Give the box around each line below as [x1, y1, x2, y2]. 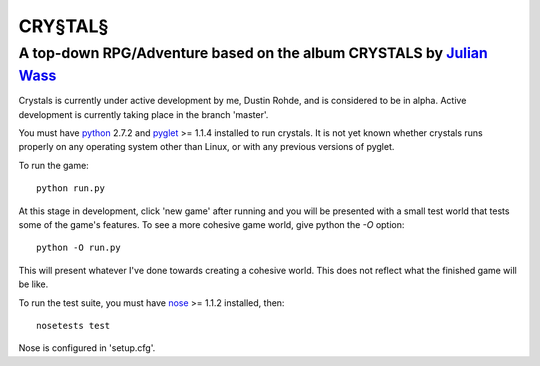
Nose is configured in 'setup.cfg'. [18, 342, 156, 354]
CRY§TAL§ [18, 15, 109, 37]
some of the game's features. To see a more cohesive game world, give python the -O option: [18, 218, 405, 230]
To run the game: [18, 159, 89, 171]
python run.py [36, 183, 105, 194]
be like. [18, 278, 49, 290]
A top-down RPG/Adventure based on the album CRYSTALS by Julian [18, 44, 489, 62]
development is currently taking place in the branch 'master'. [18, 108, 269, 120]
